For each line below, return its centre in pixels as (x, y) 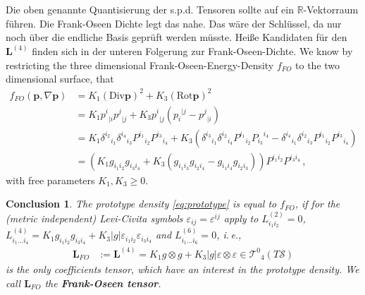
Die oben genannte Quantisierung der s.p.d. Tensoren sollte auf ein (150, 9)
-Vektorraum (331, 9)
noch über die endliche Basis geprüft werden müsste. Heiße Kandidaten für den (177, 37)
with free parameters (50, 180)
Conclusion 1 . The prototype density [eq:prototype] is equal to (141, 204)
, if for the (317, 204)
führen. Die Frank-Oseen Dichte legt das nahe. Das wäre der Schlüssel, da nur (174, 23)
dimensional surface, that (60, 79)
